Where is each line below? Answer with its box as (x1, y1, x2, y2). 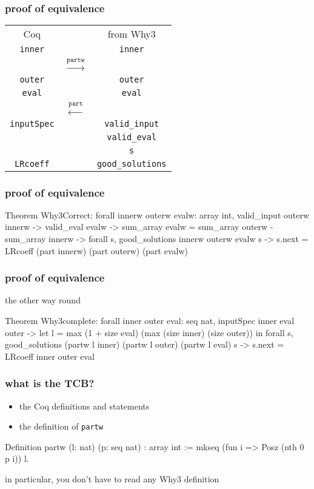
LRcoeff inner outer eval (5, 349, 95, 362)
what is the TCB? (5, 376, 95, 391)
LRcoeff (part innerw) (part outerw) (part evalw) (5, 244, 188, 257)
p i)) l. (5, 452, 29, 465)
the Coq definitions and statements (19, 399, 150, 412)
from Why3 (107, 27, 156, 41)
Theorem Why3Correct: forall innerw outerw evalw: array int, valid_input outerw (5, 208, 310, 221)
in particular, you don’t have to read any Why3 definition (5, 473, 219, 485)
